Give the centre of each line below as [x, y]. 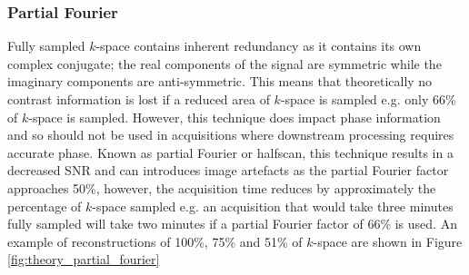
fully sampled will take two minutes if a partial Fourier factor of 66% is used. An [232, 224]
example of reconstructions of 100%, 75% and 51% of [155, 241]
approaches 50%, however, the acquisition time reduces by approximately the [222, 187]
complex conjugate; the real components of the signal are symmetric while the [225, 63]
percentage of [45, 206]
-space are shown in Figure [388, 241]
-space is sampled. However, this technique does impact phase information [234, 117]
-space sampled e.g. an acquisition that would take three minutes [273, 206]
